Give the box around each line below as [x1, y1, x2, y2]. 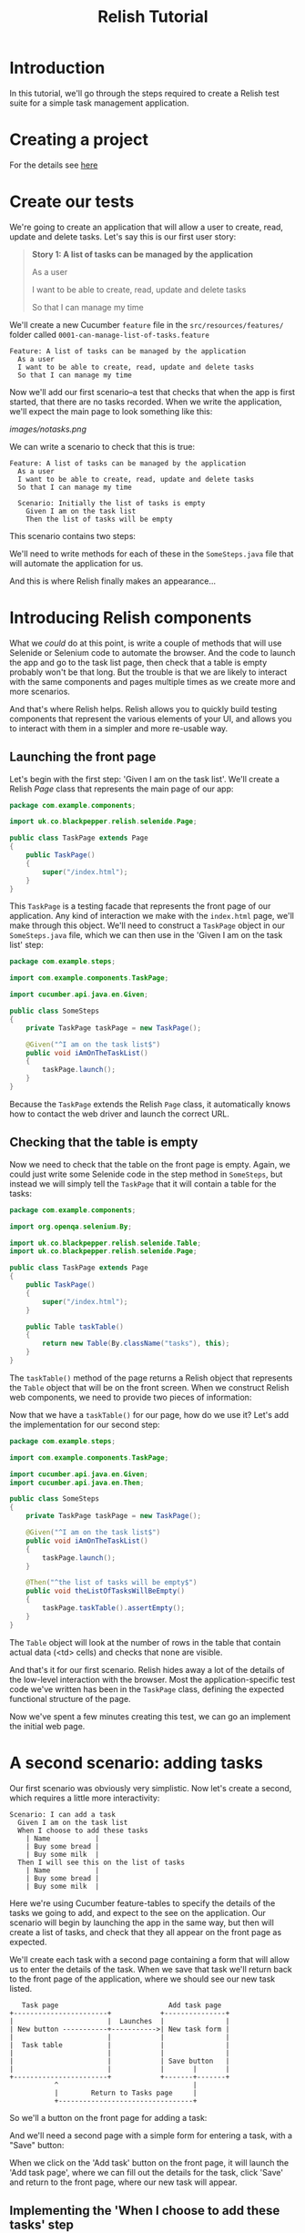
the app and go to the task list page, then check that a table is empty [9, 657, 268, 668]
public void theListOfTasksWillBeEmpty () [25, 1586, 185, 1596]
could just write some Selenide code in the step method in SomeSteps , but [9, 1168, 283, 1179]
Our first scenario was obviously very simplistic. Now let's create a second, [9, 1782, 292, 1793]
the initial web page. [9, 1720, 86, 1731]
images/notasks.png [9, 423, 86, 434]
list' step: [9, 940, 44, 951]
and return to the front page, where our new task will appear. [9, 2177, 238, 2187]
